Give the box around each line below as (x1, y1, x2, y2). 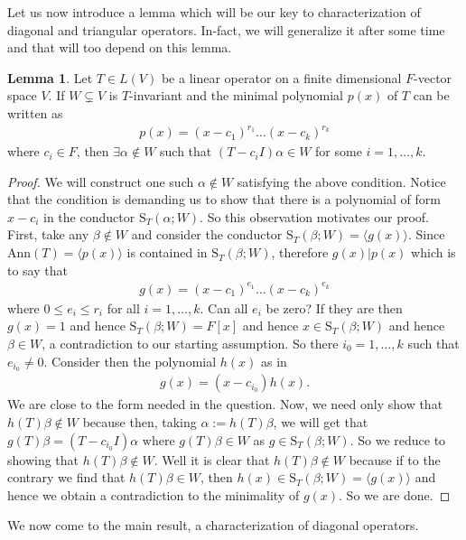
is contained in (126, 243, 208, 262)
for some (315, 142, 362, 161)
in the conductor (43, 207, 135, 226)
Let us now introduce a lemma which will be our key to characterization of (7, 3, 421, 21)
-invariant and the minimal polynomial (129, 86, 344, 105)
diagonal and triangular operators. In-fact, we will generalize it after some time (7, 20, 445, 39)
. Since (407, 225, 445, 244)
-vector (414, 68, 452, 87)
